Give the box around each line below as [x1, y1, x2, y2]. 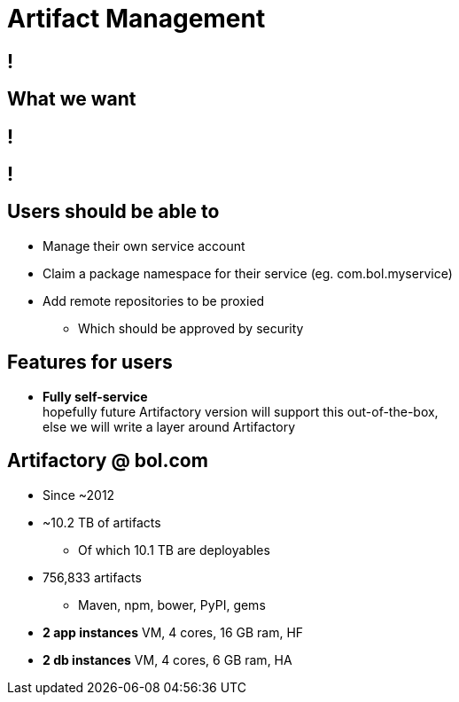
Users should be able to [7, 200, 220, 223]
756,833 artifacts [43, 569, 142, 585]
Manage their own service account [43, 238, 245, 253]
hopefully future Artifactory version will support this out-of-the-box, [43, 403, 439, 419]
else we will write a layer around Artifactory [43, 418, 296, 434]
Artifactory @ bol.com [7, 449, 208, 472]
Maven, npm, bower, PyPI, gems [78, 597, 266, 612]
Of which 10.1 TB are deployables [78, 542, 270, 558]
